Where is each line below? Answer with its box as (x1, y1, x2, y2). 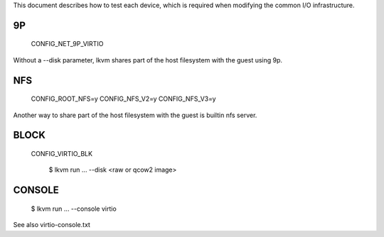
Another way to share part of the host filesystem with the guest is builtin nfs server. (13, 111, 257, 119)
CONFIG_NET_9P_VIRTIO (31, 40, 104, 48)
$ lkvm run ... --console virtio (31, 204, 117, 213)
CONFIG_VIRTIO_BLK (31, 150, 92, 158)
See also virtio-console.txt (13, 221, 90, 229)
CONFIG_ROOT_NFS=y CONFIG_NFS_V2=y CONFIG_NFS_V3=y (31, 94, 216, 103)
